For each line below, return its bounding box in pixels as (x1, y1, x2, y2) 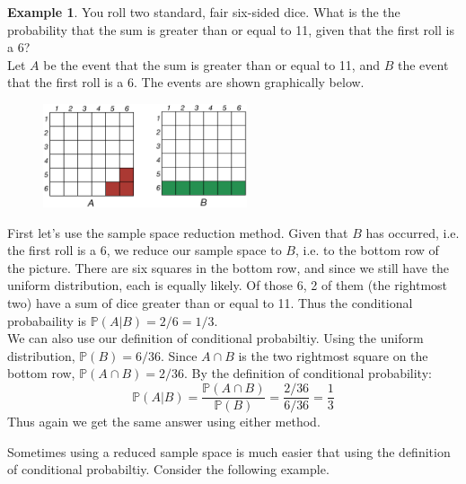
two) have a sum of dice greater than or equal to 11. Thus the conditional (7, 294, 413, 312)
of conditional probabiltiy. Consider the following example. (7, 460, 330, 479)
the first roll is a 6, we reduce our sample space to (7, 241, 282, 260)
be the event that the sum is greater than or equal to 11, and (43, 55, 380, 74)
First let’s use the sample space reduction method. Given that (7, 223, 348, 242)
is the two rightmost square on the (238, 346, 428, 365)
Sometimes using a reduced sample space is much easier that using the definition (7, 442, 451, 461)
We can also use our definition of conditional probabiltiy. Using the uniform (7, 329, 424, 348)
